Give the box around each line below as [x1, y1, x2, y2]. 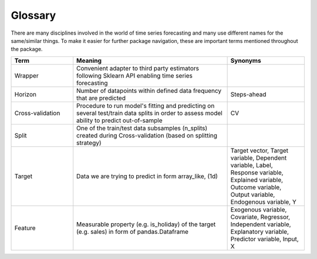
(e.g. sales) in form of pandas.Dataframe [76, 227, 189, 236]
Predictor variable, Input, [230, 235, 299, 243]
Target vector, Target [230, 146, 289, 154]
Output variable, [230, 190, 275, 199]
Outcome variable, [230, 183, 282, 191]
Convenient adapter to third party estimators [76, 64, 200, 72]
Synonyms [230, 56, 261, 65]
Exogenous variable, [230, 206, 287, 214]
